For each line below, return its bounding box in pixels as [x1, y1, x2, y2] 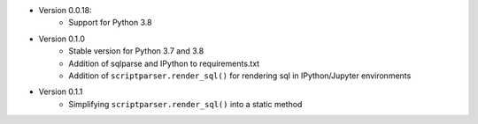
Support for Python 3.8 [68, 18, 152, 28]
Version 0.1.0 [38, 33, 86, 44]
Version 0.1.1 [38, 86, 83, 97]
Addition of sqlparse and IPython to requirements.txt [68, 58, 260, 69]
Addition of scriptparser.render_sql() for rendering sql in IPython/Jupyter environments [68, 70, 412, 81]
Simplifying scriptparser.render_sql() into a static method [68, 98, 303, 109]
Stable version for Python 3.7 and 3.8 [68, 46, 204, 56]
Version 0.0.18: [38, 5, 92, 15]
